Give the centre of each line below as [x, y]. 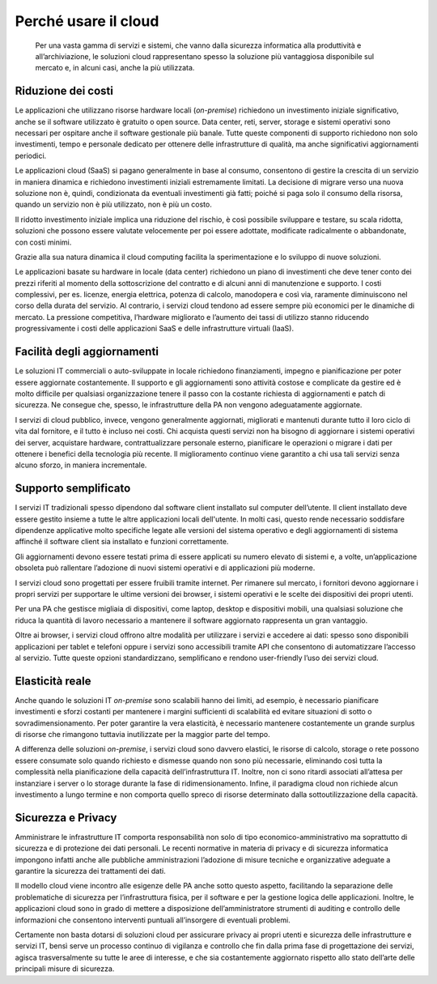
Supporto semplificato [73, 489]
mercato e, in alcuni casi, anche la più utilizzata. [115, 68]
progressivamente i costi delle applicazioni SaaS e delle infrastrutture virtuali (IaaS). [155, 329]
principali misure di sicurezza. [65, 969]
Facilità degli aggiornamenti [87, 352]
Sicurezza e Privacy [66, 818]
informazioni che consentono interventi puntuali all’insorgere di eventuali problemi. [153, 920]
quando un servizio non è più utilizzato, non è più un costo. [113, 204]
